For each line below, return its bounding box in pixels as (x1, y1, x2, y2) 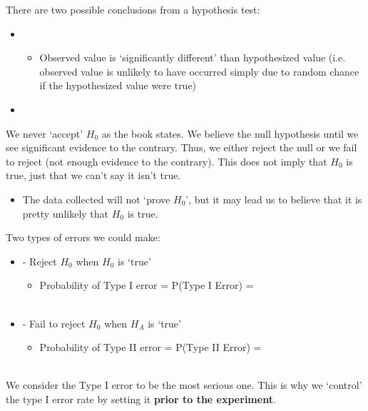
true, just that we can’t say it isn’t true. (6, 168, 181, 183)
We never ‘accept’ (6, 126, 83, 141)
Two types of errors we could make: (6, 230, 160, 245)
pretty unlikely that (22, 205, 109, 220)
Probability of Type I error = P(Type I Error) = (39, 278, 254, 293)
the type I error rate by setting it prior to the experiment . (6, 391, 276, 406)
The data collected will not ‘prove (22, 191, 170, 206)
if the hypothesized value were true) (39, 78, 197, 93)
